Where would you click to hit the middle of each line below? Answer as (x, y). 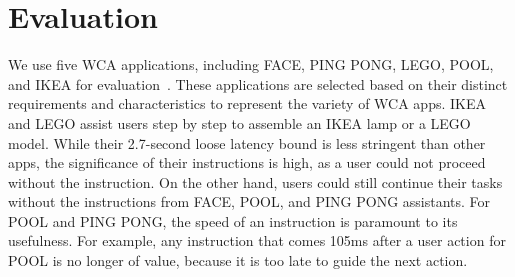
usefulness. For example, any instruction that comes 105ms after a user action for (257, 240)
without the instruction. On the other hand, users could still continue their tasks (255, 181)
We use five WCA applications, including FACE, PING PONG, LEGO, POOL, (251, 64)
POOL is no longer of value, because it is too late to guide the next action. (238, 260)
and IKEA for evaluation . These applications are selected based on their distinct (258, 83)
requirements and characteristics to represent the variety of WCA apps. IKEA (247, 103)
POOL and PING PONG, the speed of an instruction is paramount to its (233, 220)
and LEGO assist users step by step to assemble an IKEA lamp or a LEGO (239, 122)
